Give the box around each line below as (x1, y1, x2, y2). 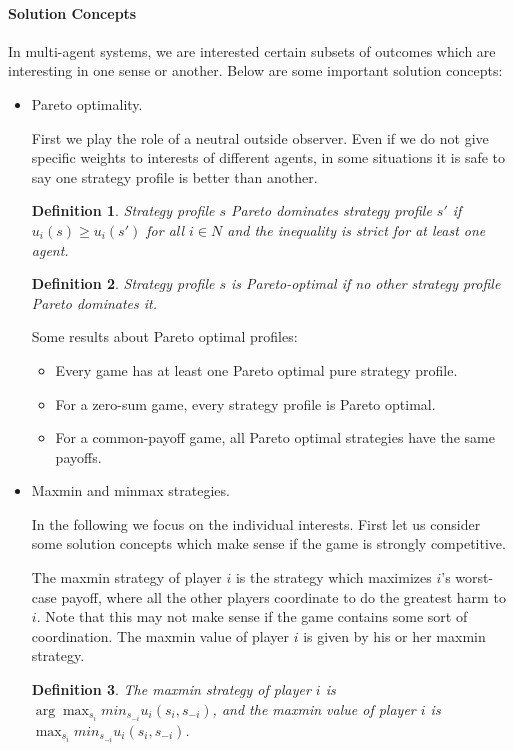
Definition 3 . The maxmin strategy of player (31, 679, 311, 700)
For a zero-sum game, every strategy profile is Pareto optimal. (55, 393, 436, 414)
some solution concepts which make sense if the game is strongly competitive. (31, 533, 506, 554)
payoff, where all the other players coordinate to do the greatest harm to (61, 586, 506, 607)
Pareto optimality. (31, 93, 143, 114)
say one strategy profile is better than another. (31, 166, 318, 187)
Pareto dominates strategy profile (231, 200, 432, 221)
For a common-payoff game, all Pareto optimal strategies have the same (55, 427, 495, 448)
